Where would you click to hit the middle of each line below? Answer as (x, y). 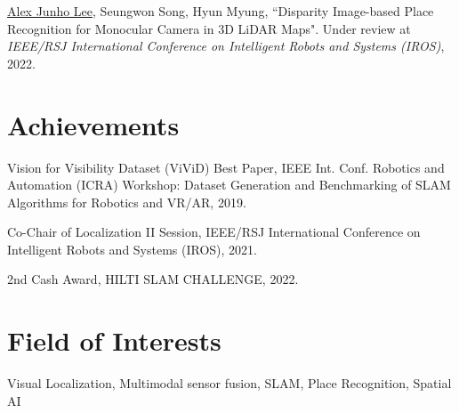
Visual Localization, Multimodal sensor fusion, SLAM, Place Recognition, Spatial (229, 383)
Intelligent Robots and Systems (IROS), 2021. (133, 249)
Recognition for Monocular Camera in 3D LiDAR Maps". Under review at (209, 28)
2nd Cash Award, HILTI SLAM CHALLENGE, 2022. (153, 279)
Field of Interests (114, 340)
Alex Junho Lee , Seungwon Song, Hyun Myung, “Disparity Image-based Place (221, 11)
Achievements (93, 124)
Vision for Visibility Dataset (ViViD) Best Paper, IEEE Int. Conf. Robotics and (226, 167)
